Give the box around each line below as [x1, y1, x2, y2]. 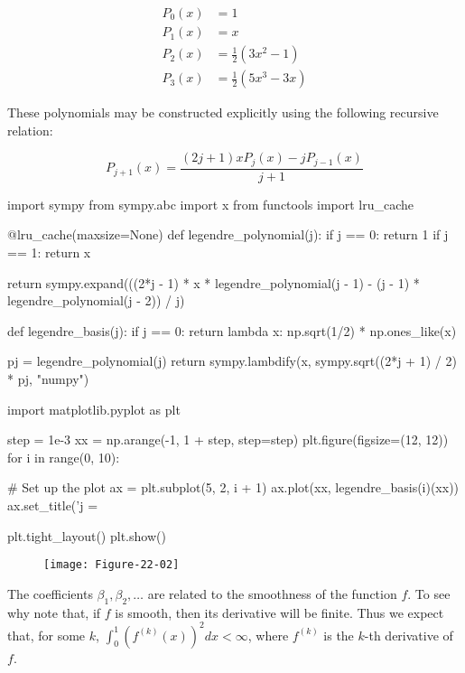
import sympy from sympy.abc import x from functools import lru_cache [7, 194, 414, 213]
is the [323, 625, 354, 644]
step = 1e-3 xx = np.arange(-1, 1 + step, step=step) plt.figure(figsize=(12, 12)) [7, 430, 449, 449]
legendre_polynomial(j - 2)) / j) [7, 291, 185, 310]
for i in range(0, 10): [7, 447, 120, 466]
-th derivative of [364, 625, 453, 644]
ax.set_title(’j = [7, 495, 98, 514]
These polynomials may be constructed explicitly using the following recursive [7, 103, 439, 122]
